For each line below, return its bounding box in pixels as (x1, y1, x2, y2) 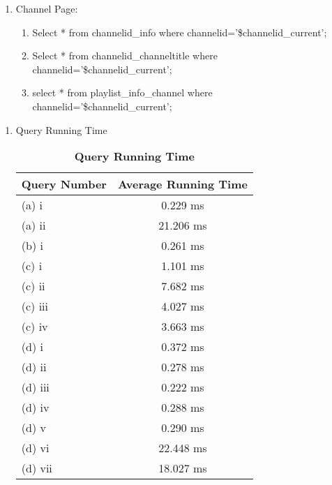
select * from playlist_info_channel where (32, 85, 213, 100)
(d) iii (21, 379, 50, 396)
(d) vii (21, 460, 52, 477)
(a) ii (21, 217, 46, 234)
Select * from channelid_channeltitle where (32, 48, 218, 63)
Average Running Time (117, 176, 248, 193)
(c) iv (21, 318, 48, 335)
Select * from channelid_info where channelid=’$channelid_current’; (32, 24, 327, 39)
